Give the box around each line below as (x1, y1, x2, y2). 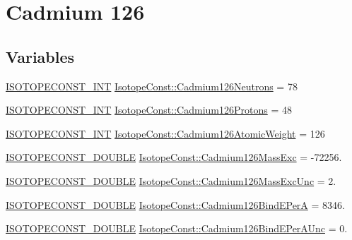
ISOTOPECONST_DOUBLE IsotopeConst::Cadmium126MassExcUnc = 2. (6, 173, 336, 188)
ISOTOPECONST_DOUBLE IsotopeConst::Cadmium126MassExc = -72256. (6, 150, 342, 164)
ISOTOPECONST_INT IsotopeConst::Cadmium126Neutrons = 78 (6, 78, 298, 93)
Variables (6, 45, 75, 67)
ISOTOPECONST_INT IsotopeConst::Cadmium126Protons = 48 (6, 102, 292, 117)
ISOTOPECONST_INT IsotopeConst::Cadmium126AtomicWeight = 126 (6, 126, 325, 140)
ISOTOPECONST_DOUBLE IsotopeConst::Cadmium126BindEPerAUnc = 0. (6, 221, 348, 236)
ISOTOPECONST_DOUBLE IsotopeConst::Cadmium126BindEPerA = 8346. (6, 197, 345, 212)
